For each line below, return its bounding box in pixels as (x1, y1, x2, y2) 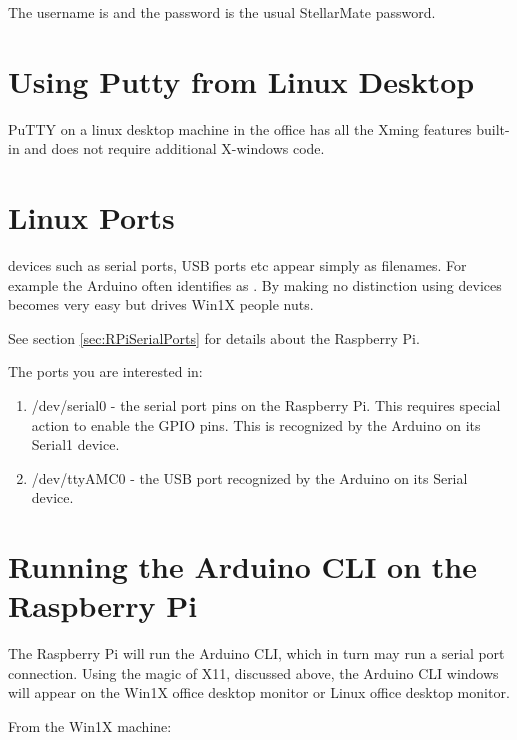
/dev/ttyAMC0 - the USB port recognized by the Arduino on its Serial (31, 467, 468, 488)
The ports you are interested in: (8, 361, 203, 382)
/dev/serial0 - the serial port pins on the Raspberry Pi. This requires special (31, 395, 501, 415)
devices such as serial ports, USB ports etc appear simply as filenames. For (8, 255, 467, 276)
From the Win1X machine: (8, 716, 172, 737)
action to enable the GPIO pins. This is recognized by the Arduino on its (31, 414, 481, 435)
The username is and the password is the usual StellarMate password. (8, 2, 436, 22)
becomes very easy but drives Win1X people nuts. (8, 294, 314, 315)
